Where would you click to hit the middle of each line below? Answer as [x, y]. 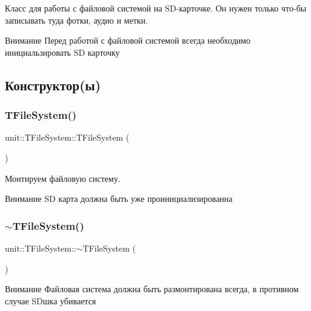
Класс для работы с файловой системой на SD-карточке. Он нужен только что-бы [156, 8]
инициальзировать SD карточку [62, 52]
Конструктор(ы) [53, 85]
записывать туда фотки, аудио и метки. [76, 20]
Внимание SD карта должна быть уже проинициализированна [119, 199]
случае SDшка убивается [51, 300]
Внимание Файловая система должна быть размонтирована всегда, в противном [152, 289]
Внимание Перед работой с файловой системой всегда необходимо [128, 40]
